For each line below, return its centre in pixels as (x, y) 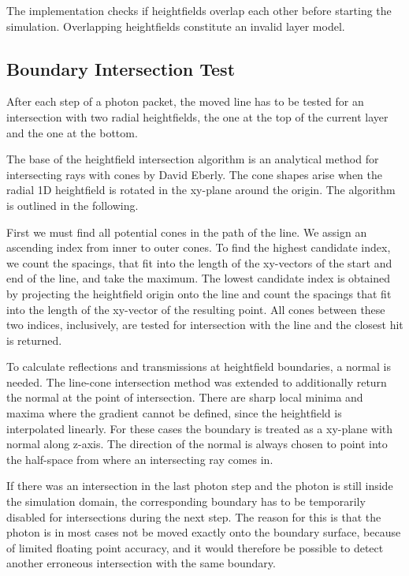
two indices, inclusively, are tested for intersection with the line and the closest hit (205, 325)
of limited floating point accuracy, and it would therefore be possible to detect (195, 547)
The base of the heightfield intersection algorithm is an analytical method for (193, 159)
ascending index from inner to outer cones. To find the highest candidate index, (199, 247)
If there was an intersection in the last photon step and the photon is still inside (200, 486)
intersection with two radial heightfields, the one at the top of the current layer (197, 116)
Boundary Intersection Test (121, 68)
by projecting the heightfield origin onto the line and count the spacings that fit (199, 293)
